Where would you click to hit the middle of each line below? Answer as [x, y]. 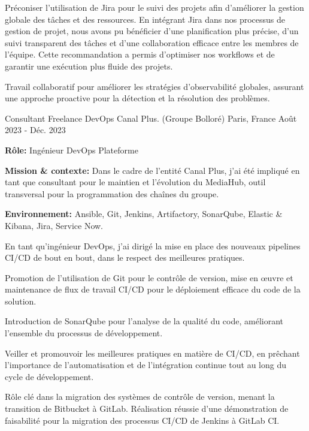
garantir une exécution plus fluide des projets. [89, 66]
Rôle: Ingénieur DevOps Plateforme [72, 150]
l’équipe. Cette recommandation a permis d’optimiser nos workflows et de [140, 54]
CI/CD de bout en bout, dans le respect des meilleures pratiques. [125, 257]
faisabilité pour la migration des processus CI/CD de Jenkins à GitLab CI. [142, 420]
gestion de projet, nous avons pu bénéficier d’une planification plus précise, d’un [152, 31]
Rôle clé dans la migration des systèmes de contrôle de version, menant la [140, 397]
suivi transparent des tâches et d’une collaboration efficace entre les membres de [152, 42]
